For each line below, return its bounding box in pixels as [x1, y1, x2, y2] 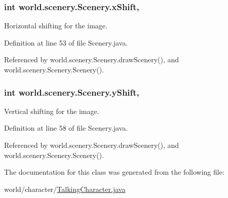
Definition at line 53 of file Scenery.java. [4, 37, 128, 48]
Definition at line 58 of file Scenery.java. [4, 123, 128, 133]
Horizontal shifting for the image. [4, 20, 107, 31]
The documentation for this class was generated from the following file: [4, 167, 224, 177]
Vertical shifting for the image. [4, 105, 99, 116]
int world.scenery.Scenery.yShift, [4, 86, 139, 98]
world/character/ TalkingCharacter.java [4, 183, 126, 194]
